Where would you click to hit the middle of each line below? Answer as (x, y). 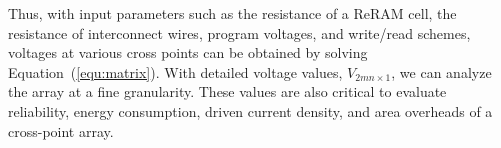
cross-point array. (61, 130)
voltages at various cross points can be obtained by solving (188, 52)
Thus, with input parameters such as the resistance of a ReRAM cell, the (232, 13)
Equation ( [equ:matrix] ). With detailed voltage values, (175, 71)
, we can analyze (441, 71)
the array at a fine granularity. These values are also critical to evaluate (227, 91)
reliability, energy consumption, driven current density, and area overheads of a (250, 110)
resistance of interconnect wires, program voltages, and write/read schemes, (239, 32)
